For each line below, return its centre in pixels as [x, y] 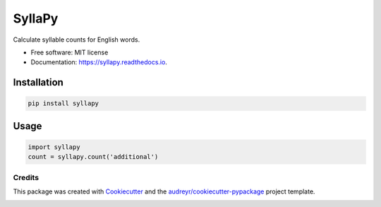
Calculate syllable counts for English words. [77, 40]
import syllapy [54, 147]
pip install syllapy [63, 103]
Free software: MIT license [69, 52]
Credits [26, 177]
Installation [38, 82]
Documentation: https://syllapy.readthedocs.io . [99, 62]
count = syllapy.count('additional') [93, 157]
